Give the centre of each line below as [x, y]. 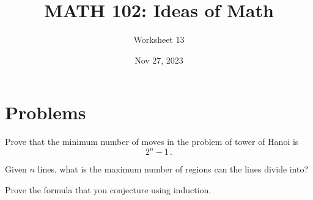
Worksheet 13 [159, 39]
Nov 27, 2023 [159, 60]
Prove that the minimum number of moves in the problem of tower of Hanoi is [152, 142]
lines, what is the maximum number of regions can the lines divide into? [173, 169]
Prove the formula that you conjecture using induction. [108, 189]
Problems [46, 112]
